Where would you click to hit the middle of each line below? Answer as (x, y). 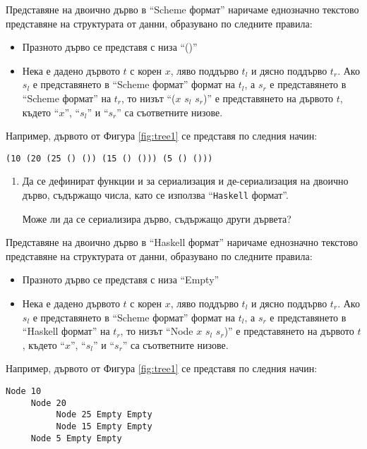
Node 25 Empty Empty (104, 415)
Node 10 (24, 391)
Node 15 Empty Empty (104, 426)
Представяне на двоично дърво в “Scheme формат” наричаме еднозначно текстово (182, 9)
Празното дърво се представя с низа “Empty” (121, 279)
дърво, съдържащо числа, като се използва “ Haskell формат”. (155, 195)
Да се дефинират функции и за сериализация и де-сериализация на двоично (185, 181)
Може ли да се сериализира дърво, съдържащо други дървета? (157, 218)
